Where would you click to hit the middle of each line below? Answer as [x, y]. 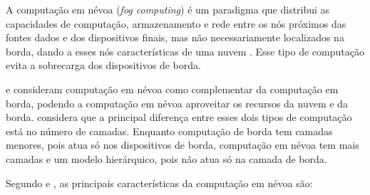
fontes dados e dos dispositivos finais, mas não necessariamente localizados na [175, 37]
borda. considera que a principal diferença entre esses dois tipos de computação [179, 117]
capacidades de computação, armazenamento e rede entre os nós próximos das [176, 23]
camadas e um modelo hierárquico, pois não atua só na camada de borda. [166, 158]
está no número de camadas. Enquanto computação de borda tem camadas [169, 131]
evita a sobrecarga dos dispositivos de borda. [103, 65]
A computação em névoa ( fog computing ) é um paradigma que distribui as [168, 9]
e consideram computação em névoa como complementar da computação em [172, 89]
